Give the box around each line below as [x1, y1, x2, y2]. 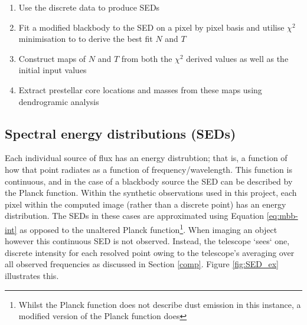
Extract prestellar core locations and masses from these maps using [18, 83, 262, 96]
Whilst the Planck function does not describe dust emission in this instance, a [18, 298, 301, 310]
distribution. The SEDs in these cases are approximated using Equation [5, 209, 264, 222]
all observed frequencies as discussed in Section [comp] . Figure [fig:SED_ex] [5, 258, 279, 270]
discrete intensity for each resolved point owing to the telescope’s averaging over [5, 246, 295, 258]
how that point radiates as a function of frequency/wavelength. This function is [5, 163, 292, 175]
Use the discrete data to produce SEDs [18, 1, 160, 13]
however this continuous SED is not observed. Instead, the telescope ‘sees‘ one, [5, 235, 290, 247]
